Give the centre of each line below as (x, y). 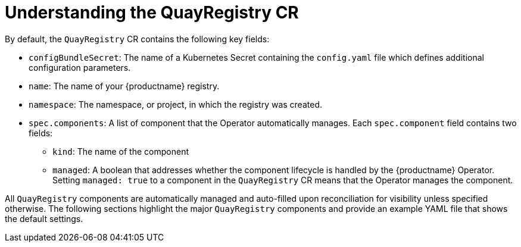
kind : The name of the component (121, 151)
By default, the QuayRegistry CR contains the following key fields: (137, 39)
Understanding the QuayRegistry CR (152, 12)
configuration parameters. (80, 67)
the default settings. (44, 218)
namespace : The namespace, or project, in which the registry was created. (175, 104)
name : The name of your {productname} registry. (124, 86)
